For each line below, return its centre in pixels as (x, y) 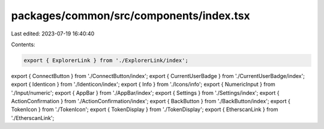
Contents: (23, 44)
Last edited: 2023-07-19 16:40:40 (53, 34)
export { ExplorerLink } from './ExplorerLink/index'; (106, 60)
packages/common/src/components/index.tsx (130, 16)
